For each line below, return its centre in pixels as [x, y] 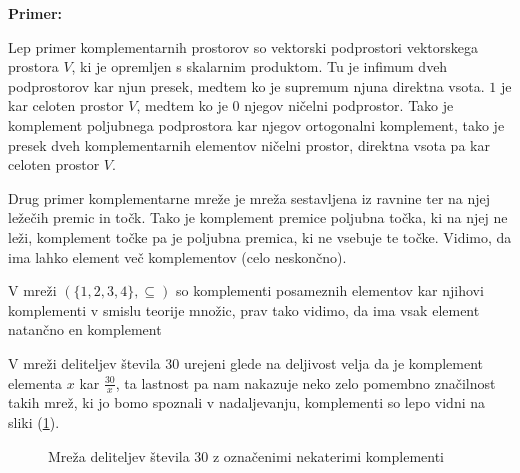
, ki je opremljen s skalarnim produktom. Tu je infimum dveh [259, 66]
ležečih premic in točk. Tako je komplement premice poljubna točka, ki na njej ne [258, 217]
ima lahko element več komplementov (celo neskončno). [177, 256]
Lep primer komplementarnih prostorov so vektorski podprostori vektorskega [243, 46]
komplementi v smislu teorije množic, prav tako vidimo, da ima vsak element [244, 309]
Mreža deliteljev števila [119, 455]
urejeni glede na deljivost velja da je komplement [333, 362]
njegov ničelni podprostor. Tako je [349, 105]
